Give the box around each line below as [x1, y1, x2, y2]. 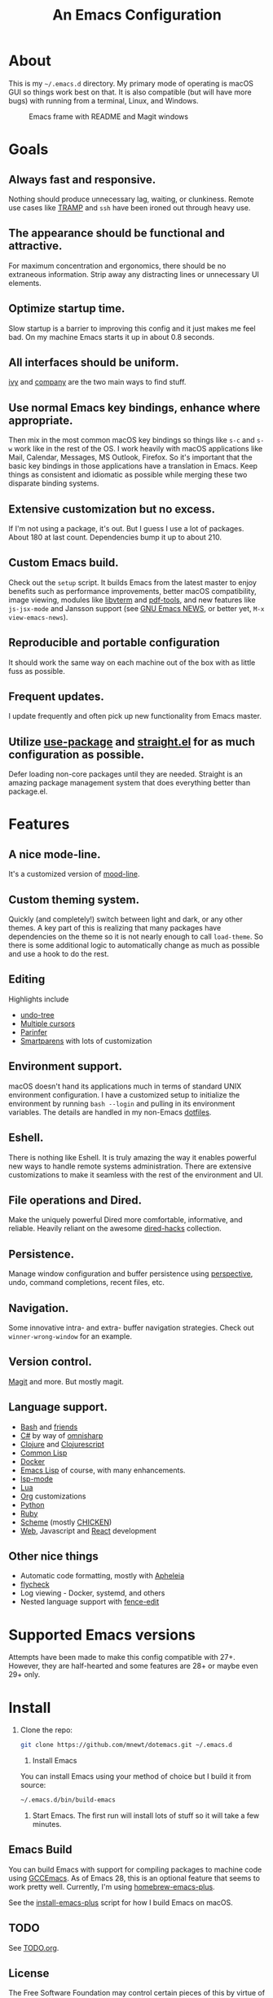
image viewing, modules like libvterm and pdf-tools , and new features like [8, 595, 257, 605]
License [8, 1966, 50, 1981]
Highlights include [8, 994, 69, 1004]
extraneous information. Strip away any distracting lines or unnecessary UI [8, 269, 259, 279]
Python [20, 1499, 45, 1509]
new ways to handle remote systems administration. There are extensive [8, 1161, 252, 1171]
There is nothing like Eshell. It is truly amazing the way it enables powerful [8, 1152, 257, 1162]
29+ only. [8, 1670, 41, 1679]
